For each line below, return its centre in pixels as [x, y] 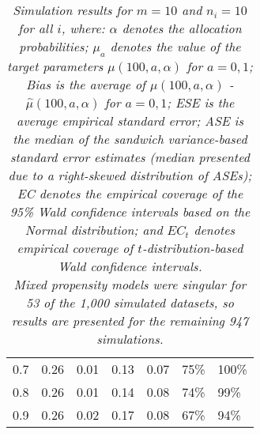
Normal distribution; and [94, 230]
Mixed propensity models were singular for [130, 285]
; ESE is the [201, 103]
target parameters [55, 66]
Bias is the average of [86, 85]
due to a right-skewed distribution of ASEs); [130, 175]
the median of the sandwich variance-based [130, 139]
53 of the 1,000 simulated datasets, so [130, 303]
